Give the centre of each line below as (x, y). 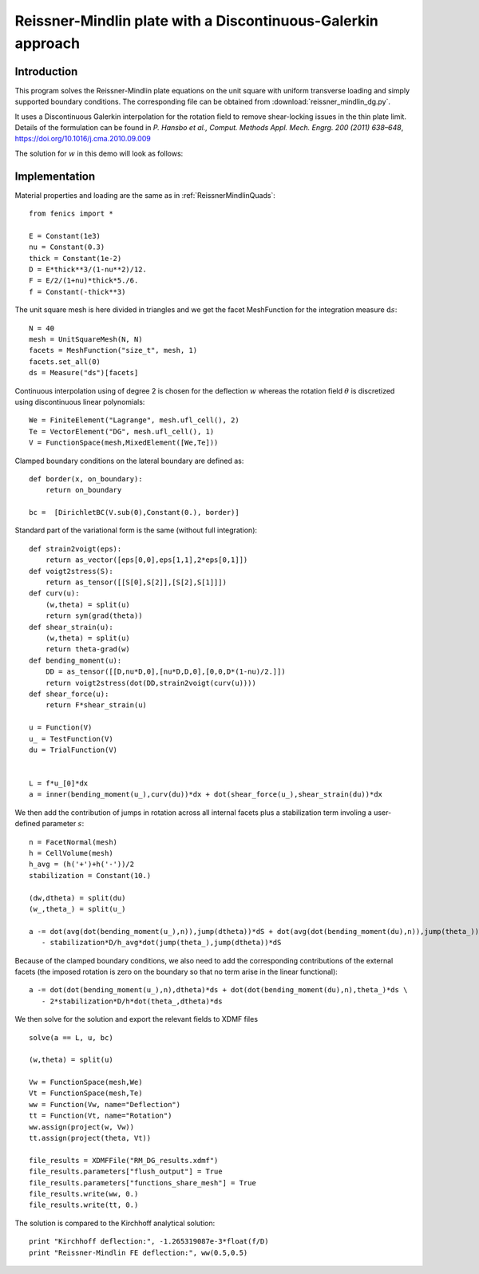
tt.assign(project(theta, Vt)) (90, 1138)
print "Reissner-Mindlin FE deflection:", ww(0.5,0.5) (139, 1252)
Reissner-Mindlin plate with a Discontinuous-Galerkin (196, 21)
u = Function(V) (61, 728)
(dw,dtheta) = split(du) (77, 898)
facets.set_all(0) (65, 362)
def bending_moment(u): (75, 660)
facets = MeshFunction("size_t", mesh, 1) (113, 350)
